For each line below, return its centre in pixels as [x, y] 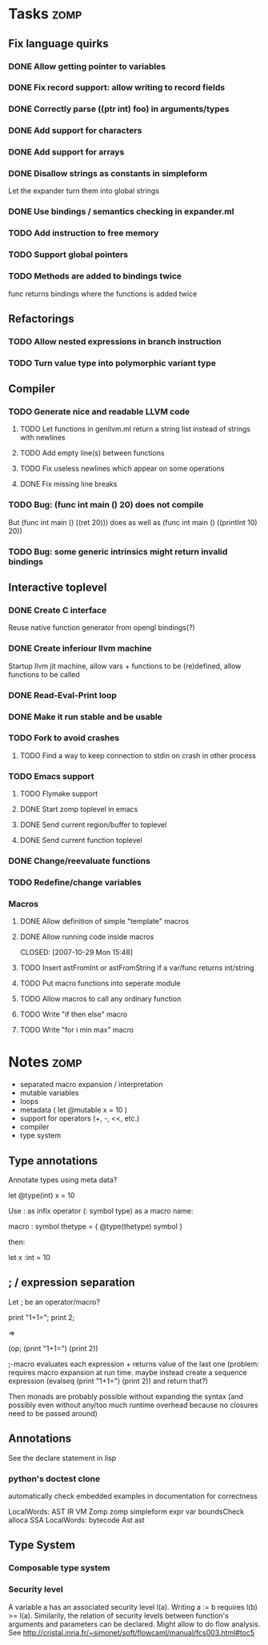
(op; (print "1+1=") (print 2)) [53, 1348]
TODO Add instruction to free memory [84, 233]
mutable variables [49, 1093]
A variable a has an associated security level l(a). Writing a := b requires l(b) [133, 1607]
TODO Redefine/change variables [75, 882]
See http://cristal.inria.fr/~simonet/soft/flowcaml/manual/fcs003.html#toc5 [132, 1632]
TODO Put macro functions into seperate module [100, 983]
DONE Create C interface [58, 610]
